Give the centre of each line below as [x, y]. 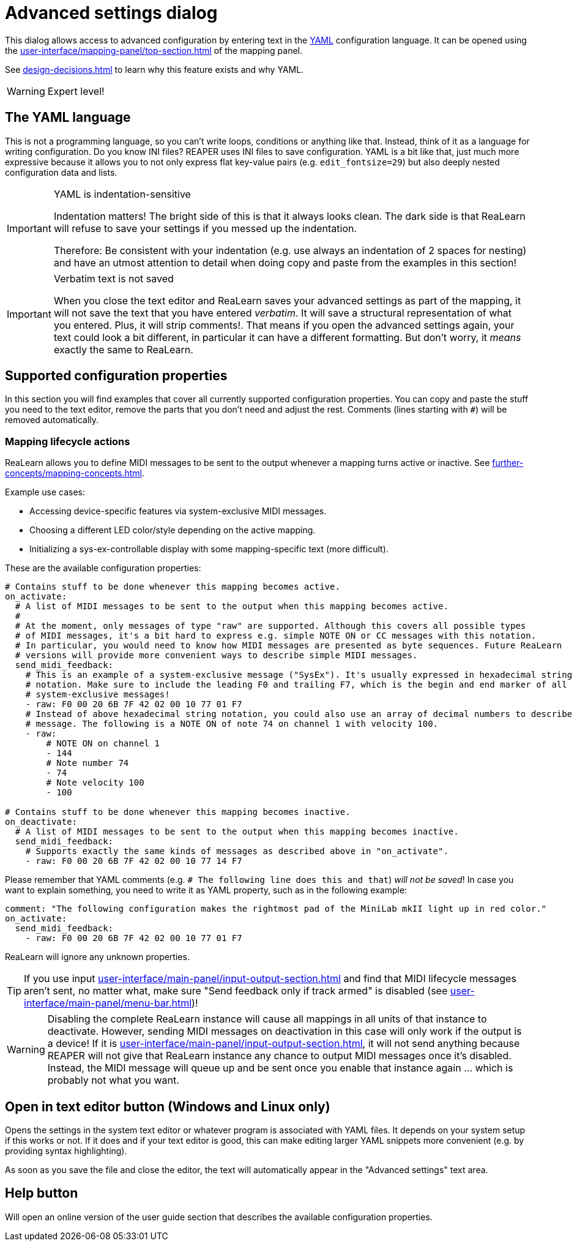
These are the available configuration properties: [103, 568]
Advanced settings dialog [111, 13]
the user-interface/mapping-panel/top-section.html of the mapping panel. [154, 50]
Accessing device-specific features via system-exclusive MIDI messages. [178, 511]
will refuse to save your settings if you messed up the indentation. [205, 228]
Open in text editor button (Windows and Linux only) [168, 1106]
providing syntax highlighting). [66, 1151]
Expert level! [76, 91]
